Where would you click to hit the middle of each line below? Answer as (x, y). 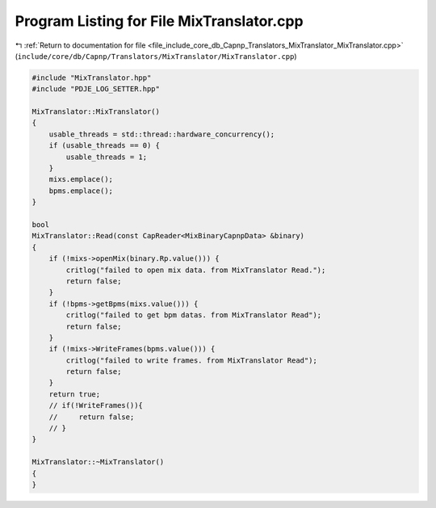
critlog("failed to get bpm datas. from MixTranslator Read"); (194, 315)
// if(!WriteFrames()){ (96, 405)
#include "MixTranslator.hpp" (92, 78)
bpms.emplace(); (81, 191)
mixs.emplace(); (81, 179)
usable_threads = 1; (107, 157)
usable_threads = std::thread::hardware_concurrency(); (162, 134)
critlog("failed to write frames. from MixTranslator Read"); (192, 360)
